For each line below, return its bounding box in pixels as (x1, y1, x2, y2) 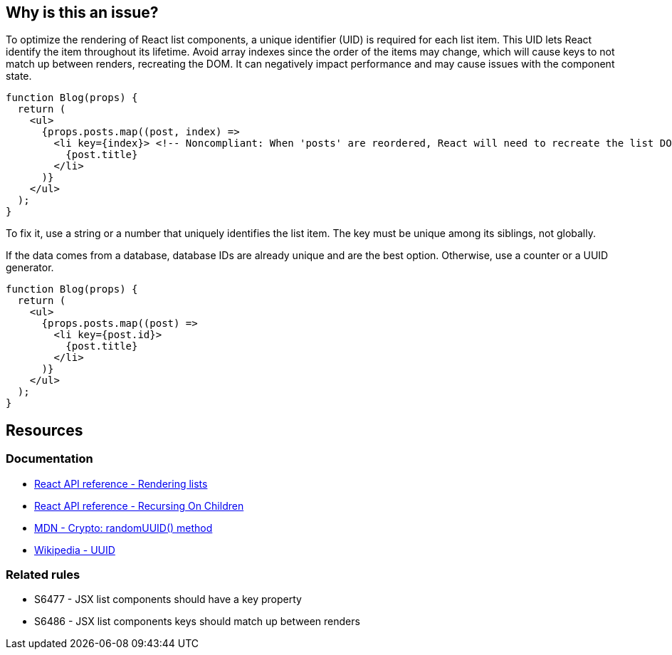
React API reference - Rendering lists (34, 477, 208, 490)
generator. (6, 261, 54, 274)
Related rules (6, 567, 80, 582)
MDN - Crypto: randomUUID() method (34, 521, 213, 534)
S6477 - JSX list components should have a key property (34, 593, 302, 606)
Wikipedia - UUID (34, 543, 115, 556)
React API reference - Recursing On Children (34, 499, 244, 512)
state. (6, 70, 32, 83)
